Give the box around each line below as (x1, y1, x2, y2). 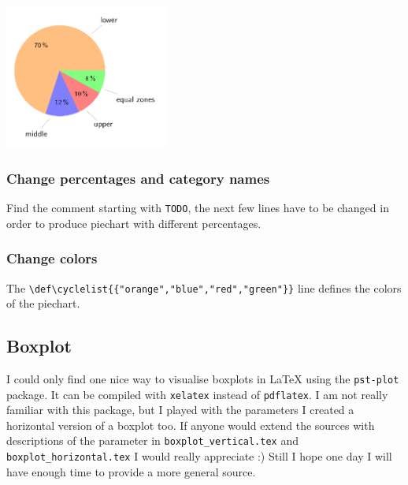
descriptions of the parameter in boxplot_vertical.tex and (6, 432, 299, 449)
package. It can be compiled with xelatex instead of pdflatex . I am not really (6, 386, 388, 402)
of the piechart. (6, 295, 80, 312)
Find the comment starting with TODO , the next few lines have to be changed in (6, 200, 389, 216)
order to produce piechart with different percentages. (6, 215, 261, 231)
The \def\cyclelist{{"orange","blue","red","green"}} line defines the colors (6, 279, 402, 296)
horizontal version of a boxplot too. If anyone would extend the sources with (6, 416, 375, 433)
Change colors (6, 248, 98, 268)
